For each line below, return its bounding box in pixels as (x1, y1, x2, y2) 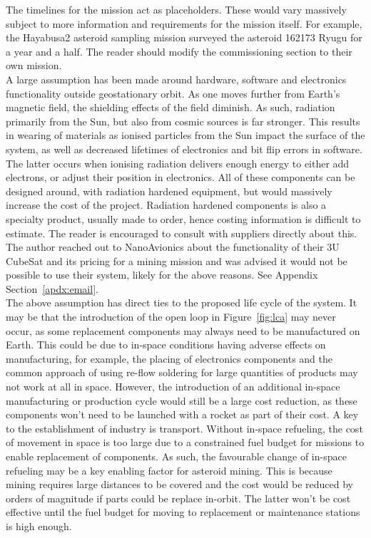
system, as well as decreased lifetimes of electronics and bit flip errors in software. (6, 141, 362, 156)
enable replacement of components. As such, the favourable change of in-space (6, 449, 347, 463)
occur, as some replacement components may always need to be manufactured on (6, 323, 360, 338)
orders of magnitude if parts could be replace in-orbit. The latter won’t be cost (6, 490, 351, 505)
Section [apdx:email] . (6, 281, 98, 296)
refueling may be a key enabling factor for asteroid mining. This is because (6, 462, 332, 477)
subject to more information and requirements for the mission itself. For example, (6, 16, 362, 31)
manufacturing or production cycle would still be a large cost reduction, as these (6, 393, 357, 408)
